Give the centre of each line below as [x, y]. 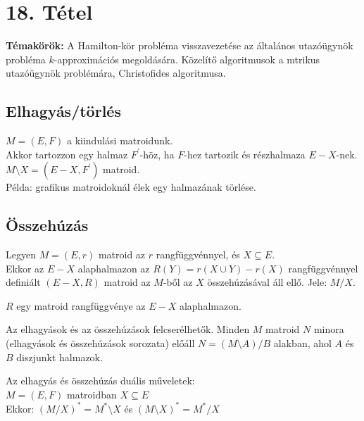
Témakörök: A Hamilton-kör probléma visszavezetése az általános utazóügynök [180, 45]
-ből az [178, 282]
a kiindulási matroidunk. [120, 140]
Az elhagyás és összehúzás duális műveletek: [100, 381]
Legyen [21, 255]
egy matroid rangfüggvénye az [81, 305]
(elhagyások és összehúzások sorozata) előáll [100, 343]
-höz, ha [157, 154]
